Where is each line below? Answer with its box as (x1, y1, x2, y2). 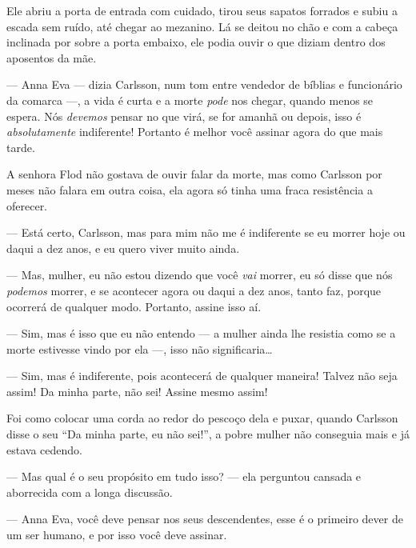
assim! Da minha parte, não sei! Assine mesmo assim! (6, 382, 268, 399)
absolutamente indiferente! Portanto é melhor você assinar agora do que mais (6, 123, 383, 140)
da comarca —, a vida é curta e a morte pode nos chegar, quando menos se (6, 91, 374, 108)
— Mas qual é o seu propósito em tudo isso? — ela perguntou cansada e (6, 468, 362, 485)
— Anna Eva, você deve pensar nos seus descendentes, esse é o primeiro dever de (6, 510, 403, 527)
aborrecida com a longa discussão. (6, 483, 173, 500)
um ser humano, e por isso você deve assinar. (6, 526, 227, 543)
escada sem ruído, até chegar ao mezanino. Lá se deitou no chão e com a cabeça (6, 18, 398, 34)
